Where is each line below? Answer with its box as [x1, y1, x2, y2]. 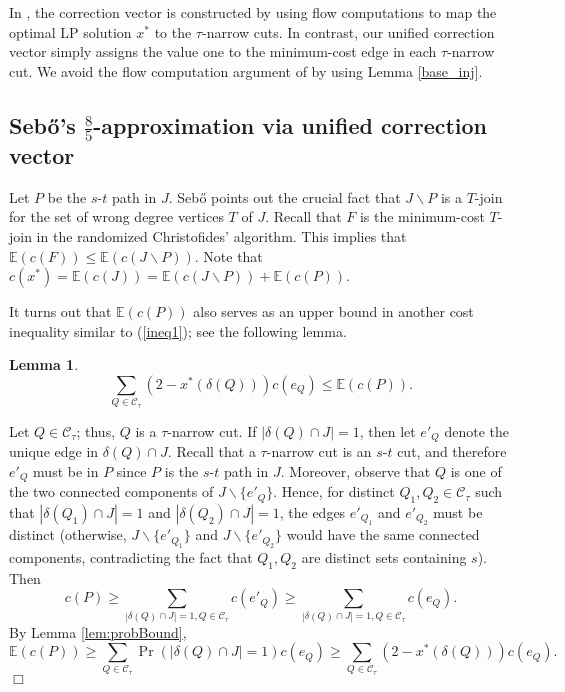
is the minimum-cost [359, 206, 485, 227]
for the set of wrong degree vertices [9, 206, 224, 227]
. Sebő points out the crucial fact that [168, 186, 401, 207]
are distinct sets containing [301, 546, 467, 567]
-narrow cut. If [167, 420, 257, 441]
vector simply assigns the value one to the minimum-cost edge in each [9, 41, 437, 62]
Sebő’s [9, 109, 76, 140]
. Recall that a [167, 441, 256, 462]
